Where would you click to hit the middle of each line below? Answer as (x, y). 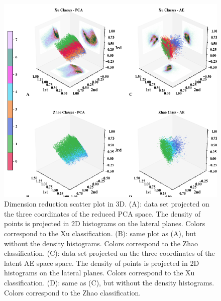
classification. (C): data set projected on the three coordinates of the (109, 253)
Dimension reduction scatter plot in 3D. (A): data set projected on (107, 204)
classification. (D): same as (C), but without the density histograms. (109, 282)
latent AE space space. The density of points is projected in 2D (102, 263)
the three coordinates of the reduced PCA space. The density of (102, 213)
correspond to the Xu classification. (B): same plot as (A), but (100, 233)
